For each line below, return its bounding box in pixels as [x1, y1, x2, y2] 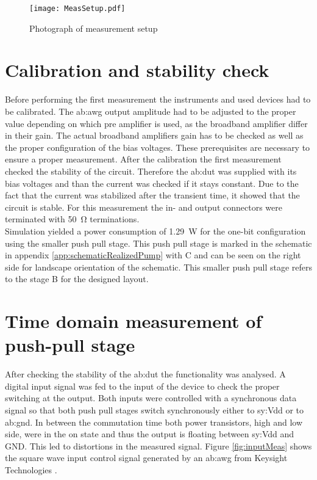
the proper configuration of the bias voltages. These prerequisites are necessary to [5, 140, 310, 153]
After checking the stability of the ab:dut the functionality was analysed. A [5, 368, 286, 380]
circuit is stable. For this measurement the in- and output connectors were [5, 200, 282, 213]
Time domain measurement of [5, 308, 262, 333]
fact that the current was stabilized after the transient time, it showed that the [5, 189, 300, 202]
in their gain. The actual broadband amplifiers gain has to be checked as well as [5, 129, 304, 142]
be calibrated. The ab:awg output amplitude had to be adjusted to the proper [5, 104, 296, 117]
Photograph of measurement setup [29, 21, 158, 34]
